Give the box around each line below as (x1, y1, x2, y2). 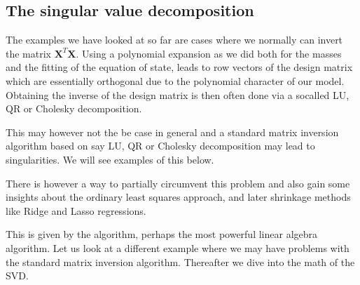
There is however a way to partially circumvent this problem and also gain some (6, 175, 350, 190)
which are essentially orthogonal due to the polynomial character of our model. (6, 73, 345, 88)
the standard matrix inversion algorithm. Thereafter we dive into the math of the (6, 254, 355, 269)
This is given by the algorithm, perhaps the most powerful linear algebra (6, 227, 318, 241)
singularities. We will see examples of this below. (6, 152, 214, 166)
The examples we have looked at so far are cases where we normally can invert (6, 32, 343, 47)
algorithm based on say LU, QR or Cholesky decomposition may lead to (6, 138, 315, 153)
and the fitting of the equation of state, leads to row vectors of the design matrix (6, 60, 353, 74)
